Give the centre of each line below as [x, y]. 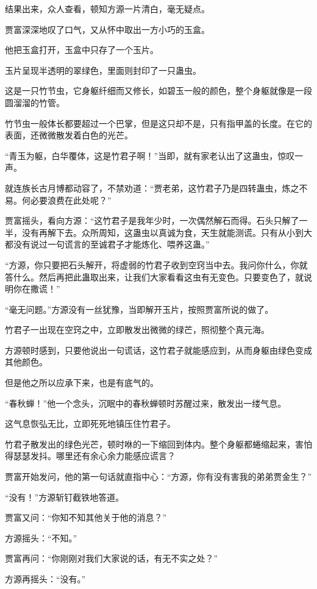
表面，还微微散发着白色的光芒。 [69, 135]
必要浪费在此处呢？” [71, 200]
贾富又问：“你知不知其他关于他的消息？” [86, 517]
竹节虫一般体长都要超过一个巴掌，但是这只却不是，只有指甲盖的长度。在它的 [158, 123]
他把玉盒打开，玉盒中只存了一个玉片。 [82, 50]
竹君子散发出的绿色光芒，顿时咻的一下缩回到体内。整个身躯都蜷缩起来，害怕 [158, 444]
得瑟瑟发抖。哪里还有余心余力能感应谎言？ [90, 456]
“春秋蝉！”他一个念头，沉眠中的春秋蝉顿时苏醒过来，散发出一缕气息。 [146, 403]
